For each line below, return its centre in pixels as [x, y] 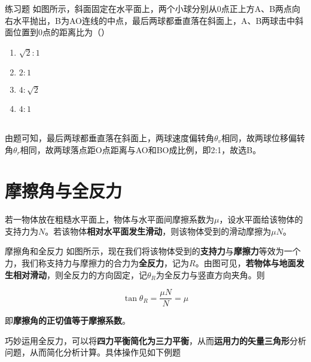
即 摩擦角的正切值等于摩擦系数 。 [68, 320]
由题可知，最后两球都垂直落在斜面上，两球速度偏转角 [109, 137]
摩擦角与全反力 [64, 191]
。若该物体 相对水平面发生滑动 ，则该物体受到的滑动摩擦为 [158, 231]
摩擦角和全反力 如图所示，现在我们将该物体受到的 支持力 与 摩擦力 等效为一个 [153, 251]
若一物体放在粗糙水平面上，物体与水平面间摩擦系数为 [109, 219]
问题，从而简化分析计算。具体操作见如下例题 [93, 352]
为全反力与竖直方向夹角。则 [210, 274]
